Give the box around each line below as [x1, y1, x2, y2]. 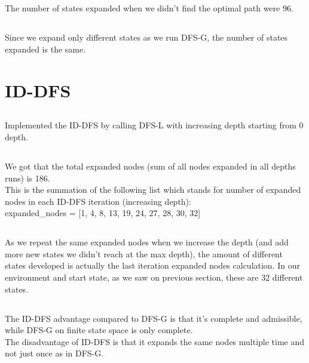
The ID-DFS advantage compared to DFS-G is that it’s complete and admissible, [5, 312, 302, 324]
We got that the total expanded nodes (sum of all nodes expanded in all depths [5, 159, 296, 172]
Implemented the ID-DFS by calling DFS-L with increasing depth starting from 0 [5, 119, 304, 131]
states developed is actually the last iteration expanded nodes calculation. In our [5, 259, 300, 272]
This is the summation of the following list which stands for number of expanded [5, 183, 301, 196]
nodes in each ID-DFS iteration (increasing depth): [5, 195, 191, 207]
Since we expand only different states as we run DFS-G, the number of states [5, 31, 288, 44]
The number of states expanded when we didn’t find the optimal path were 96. [5, 2, 293, 14]
